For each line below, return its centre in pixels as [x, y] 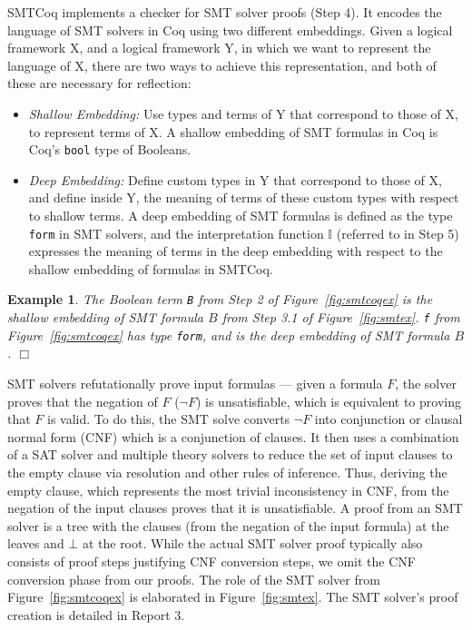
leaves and [36, 543]
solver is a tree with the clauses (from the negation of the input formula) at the [228, 525]
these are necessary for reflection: [99, 83]
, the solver [426, 383]
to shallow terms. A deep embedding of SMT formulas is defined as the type [241, 215]
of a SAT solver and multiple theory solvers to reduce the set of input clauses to [230, 454]
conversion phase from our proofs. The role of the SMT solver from [194, 579]
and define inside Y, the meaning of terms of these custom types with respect [244, 197]
